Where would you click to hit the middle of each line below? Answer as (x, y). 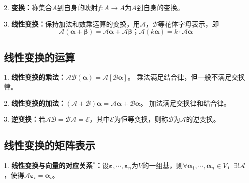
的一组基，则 (163, 165)
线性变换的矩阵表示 (50, 145)
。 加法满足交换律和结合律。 (185, 103)
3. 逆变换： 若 (25, 119)
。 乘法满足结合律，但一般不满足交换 (186, 77)
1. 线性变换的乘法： (35, 77)
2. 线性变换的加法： (35, 103)
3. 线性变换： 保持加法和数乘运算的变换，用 (72, 23)
